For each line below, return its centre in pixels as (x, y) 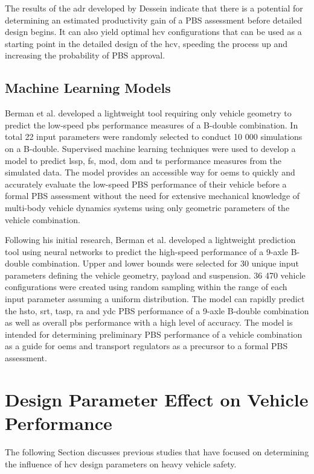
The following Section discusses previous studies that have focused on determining (157, 451)
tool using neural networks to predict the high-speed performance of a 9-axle (147, 251)
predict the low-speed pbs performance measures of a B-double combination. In (152, 125)
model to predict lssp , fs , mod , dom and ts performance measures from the (143, 160)
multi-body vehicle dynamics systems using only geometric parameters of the (147, 207)
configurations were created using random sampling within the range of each (146, 287)
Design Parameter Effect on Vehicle (157, 399)
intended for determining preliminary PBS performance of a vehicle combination (154, 334)
